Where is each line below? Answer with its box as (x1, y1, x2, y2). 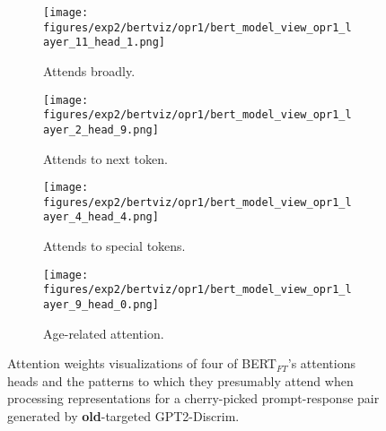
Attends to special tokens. (43, 237, 186, 255)
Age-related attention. (43, 323, 164, 342)
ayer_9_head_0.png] (43, 298, 159, 311)
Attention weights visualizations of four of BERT (7, 354, 276, 373)
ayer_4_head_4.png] (43, 211, 159, 224)
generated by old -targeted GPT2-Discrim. (7, 407, 240, 426)
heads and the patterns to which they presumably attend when (7, 371, 354, 390)
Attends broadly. (43, 61, 136, 80)
